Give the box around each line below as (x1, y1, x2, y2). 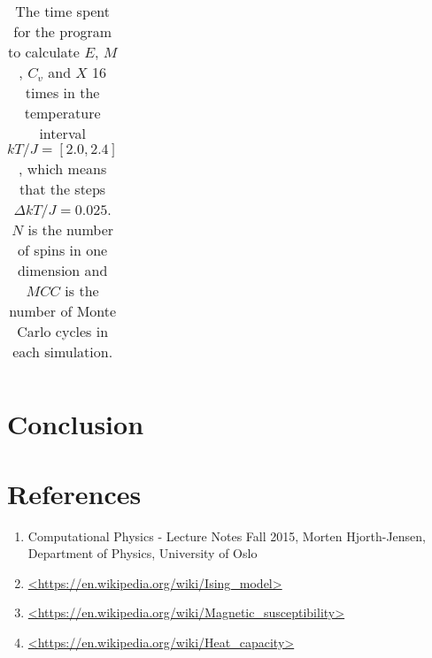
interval (39, 123, 86, 143)
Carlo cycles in (17, 321, 109, 341)
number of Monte (9, 301, 117, 321)
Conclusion (7, 406, 144, 442)
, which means (19, 158, 107, 179)
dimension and (17, 260, 108, 280)
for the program (13, 21, 112, 42)
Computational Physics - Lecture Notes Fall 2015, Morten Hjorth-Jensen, (27, 526, 426, 545)
